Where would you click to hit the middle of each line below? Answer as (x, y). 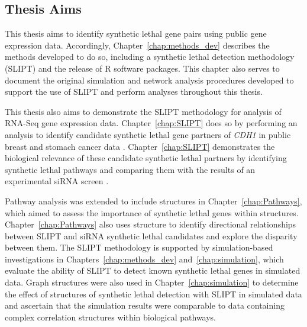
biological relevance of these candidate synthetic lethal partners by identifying (146, 158)
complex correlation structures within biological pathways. (111, 317)
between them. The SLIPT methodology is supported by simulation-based (139, 247)
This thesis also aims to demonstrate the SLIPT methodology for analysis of (143, 111)
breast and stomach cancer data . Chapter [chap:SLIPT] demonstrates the (140, 146)
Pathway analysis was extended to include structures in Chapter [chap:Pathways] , (153, 201)
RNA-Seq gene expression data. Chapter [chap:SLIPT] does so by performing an (151, 123)
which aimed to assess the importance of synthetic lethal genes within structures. (152, 212)
